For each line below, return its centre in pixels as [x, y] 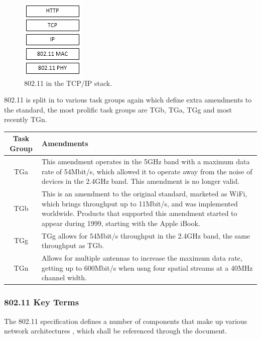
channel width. [64, 277]
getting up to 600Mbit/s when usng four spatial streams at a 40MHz [147, 267]
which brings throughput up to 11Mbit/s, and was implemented [140, 203]
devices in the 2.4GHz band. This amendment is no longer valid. [140, 181]
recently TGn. [26, 119]
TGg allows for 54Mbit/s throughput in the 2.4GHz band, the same [146, 235]
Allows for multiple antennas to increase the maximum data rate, [142, 258]
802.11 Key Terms [42, 302]
